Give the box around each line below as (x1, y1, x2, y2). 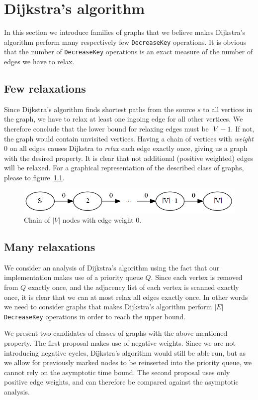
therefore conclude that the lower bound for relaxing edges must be (4, 124, 209, 134)
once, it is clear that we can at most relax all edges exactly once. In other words (4, 291, 248, 302)
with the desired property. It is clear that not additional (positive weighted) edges (4, 152, 254, 163)
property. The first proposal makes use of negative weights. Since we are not (4, 338, 236, 348)
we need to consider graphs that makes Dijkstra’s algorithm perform (4, 301, 212, 312)
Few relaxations (4, 81, 86, 96)
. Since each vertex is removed (151, 272, 243, 282)
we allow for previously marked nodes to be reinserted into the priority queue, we (4, 357, 252, 368)
